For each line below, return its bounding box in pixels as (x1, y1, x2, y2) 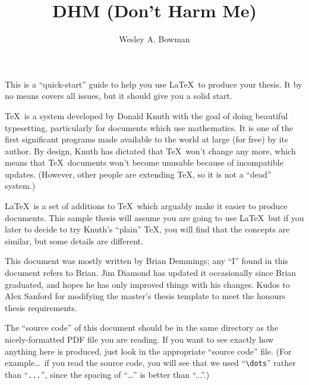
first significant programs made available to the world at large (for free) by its (5, 133, 288, 145)
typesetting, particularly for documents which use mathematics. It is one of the (5, 121, 294, 133)
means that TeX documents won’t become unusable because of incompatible (5, 156, 283, 169)
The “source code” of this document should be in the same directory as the (5, 321, 279, 334)
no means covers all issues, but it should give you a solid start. (5, 89, 232, 102)
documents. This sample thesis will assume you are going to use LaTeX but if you (5, 211, 304, 223)
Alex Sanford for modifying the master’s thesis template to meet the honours (5, 290, 286, 302)
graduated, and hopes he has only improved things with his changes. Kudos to (5, 278, 290, 290)
